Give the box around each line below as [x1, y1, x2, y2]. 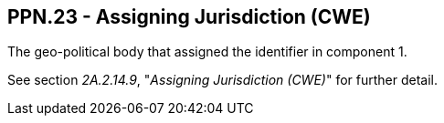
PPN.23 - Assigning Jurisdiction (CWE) [7, 5, 371, 28]
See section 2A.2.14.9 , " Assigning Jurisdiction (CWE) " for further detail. [7, 72, 439, 88]
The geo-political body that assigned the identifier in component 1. [7, 44, 407, 60]
